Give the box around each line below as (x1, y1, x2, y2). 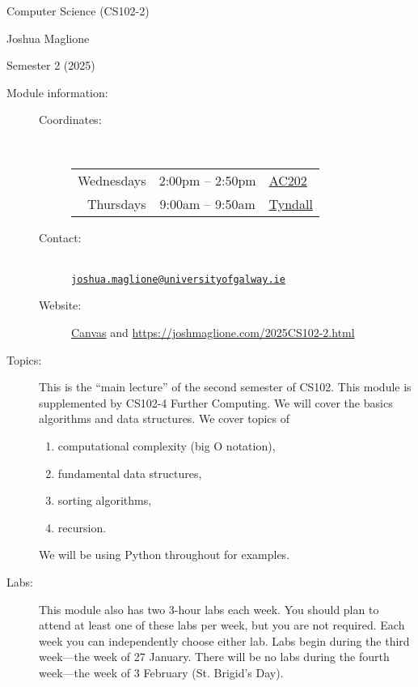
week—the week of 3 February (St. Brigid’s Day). (39, 664, 284, 681)
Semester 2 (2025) (6, 57, 95, 74)
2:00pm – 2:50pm (158, 170, 256, 190)
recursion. (57, 518, 107, 536)
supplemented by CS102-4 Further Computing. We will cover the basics (39, 394, 393, 411)
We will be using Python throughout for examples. (39, 546, 290, 563)
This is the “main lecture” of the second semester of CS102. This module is (39, 378, 412, 395)
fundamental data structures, (57, 464, 202, 481)
